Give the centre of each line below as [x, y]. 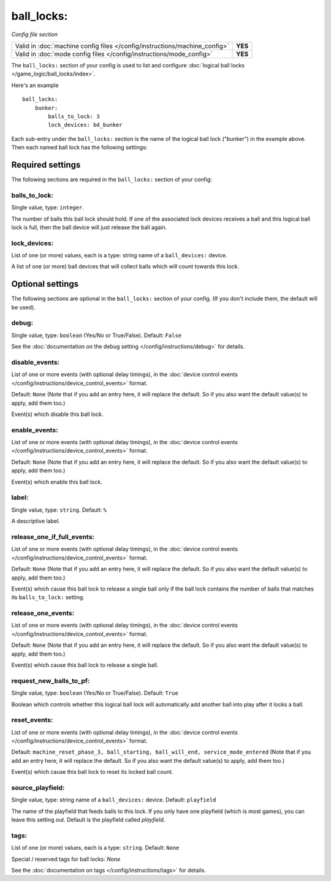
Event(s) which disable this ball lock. [57, 414]
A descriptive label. [36, 521]
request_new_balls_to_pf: [51, 681]
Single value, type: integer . [48, 208]
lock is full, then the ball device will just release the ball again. [89, 227]
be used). [24, 307]
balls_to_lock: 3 [74, 116]
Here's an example [35, 85]
